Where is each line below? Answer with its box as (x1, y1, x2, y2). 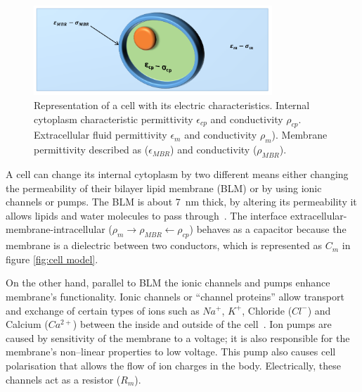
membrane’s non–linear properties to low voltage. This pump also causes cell (6, 344, 336, 359)
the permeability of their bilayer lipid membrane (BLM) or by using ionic (6, 180, 322, 195)
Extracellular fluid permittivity (34, 127, 167, 142)
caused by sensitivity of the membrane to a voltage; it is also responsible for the (6, 330, 350, 345)
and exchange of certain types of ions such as (6, 303, 200, 317)
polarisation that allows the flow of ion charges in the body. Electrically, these (6, 358, 342, 372)
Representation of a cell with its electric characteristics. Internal (34, 98, 310, 112)
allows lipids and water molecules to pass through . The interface (6, 208, 287, 222)
